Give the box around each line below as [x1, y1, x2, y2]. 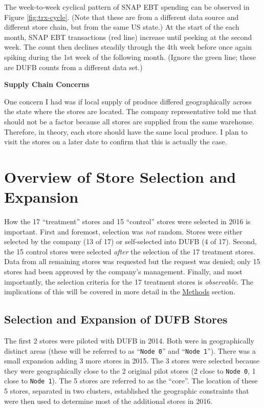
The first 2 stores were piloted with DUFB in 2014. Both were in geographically [4, 335, 254, 346]
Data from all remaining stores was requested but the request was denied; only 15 [4, 256, 260, 267]
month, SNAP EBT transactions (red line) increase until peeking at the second [4, 31, 252, 42]
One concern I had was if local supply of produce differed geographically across [4, 96, 252, 106]
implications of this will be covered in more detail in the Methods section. [4, 286, 235, 297]
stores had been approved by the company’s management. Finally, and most [4, 266, 243, 276]
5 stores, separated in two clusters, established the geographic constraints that [4, 385, 249, 396]
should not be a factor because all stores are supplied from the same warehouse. [4, 116, 254, 126]
